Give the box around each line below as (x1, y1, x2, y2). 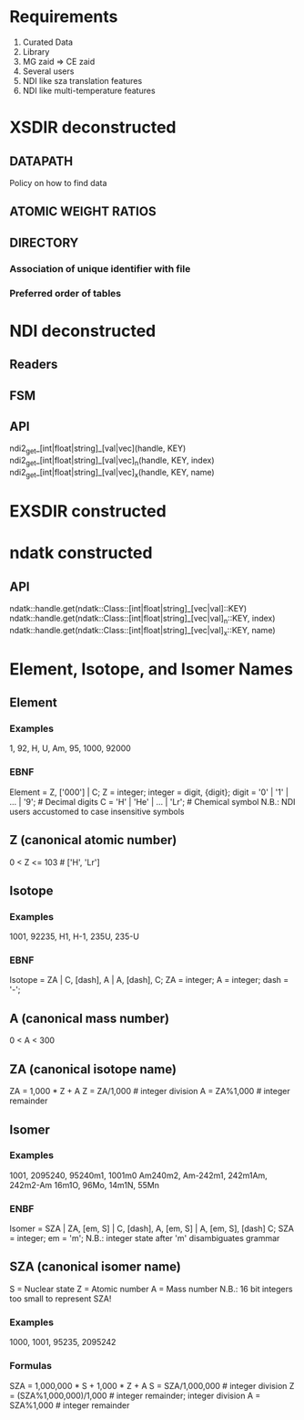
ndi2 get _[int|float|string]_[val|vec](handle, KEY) (9, 443, 187, 456)
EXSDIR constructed (9, 500, 167, 521)
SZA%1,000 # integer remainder (9, 1399, 130, 1411)
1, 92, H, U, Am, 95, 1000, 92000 (9, 743, 132, 754)
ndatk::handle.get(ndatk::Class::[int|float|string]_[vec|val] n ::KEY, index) (9, 612, 276, 626)
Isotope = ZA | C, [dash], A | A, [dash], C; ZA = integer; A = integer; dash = (9, 975, 289, 986)
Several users (22, 66, 75, 77)
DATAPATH (9, 153, 74, 169)
